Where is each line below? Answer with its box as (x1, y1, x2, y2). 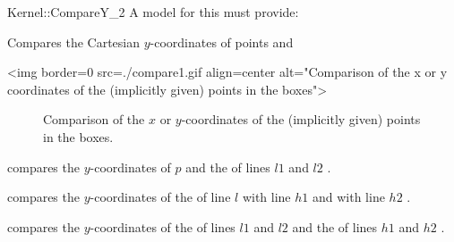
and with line (312, 188, 385, 206)
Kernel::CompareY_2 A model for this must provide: (7, 3, 299, 21)
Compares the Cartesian (7, 32, 140, 51)
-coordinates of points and (150, 32, 294, 51)
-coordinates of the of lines (90, 217, 236, 236)
